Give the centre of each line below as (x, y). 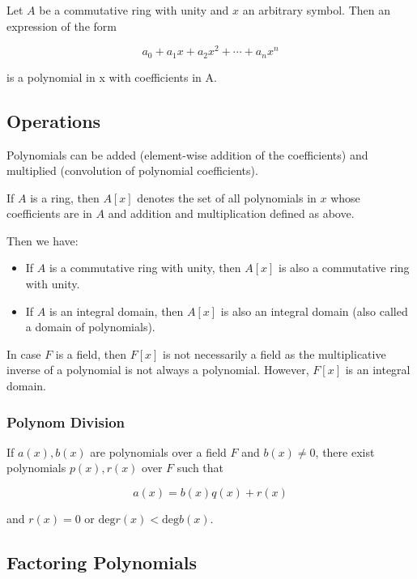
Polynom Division (66, 421)
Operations (54, 120)
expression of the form (62, 26)
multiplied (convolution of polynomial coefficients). (132, 170)
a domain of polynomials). (90, 327)
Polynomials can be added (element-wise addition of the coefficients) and (187, 154)
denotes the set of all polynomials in (227, 197)
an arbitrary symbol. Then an (316, 10)
